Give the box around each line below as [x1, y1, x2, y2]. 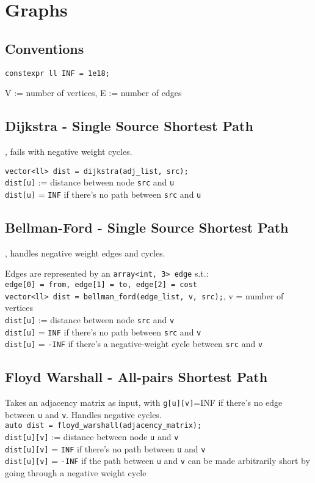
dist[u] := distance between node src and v [5, 313, 175, 326]
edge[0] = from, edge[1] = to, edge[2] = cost [5, 280, 197, 290]
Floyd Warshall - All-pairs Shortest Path [5, 367, 268, 386]
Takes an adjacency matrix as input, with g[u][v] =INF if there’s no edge [5, 396, 283, 409]
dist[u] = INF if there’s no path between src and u [5, 187, 201, 200]
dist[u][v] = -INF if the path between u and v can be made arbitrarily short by [5, 454, 310, 467]
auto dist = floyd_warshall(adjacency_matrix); [5, 421, 202, 430]
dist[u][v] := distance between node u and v [5, 430, 179, 443]
